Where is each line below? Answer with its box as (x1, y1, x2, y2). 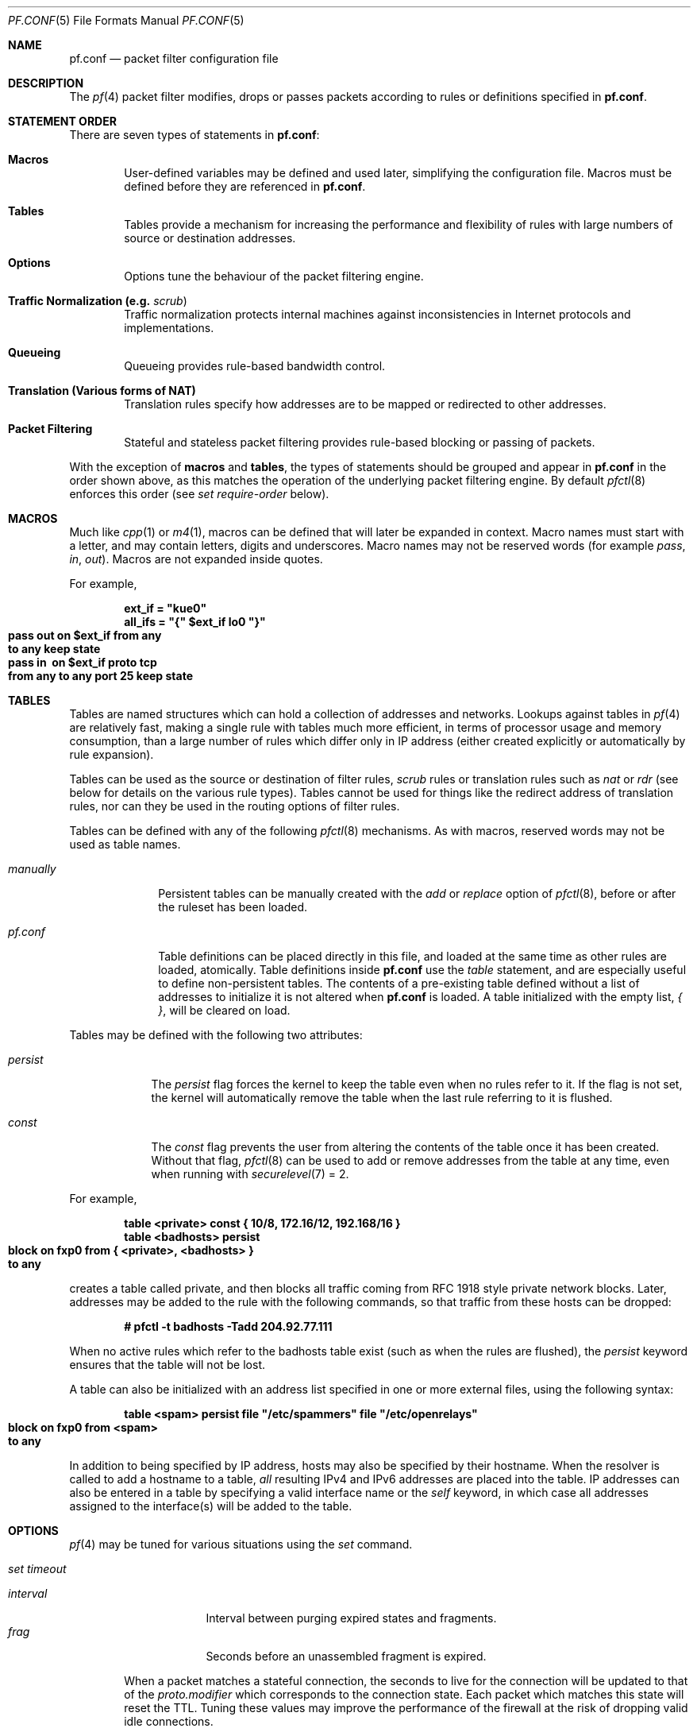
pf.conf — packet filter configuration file (69, 52, 279, 65)
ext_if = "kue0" (124, 601, 207, 615)
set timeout (8, 1562, 67, 1575)
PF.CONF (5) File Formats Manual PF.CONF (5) (8, 14, 245, 27)
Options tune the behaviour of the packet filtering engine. (124, 269, 424, 283)
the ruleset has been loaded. (158, 900, 308, 914)
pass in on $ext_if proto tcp (8, 655, 157, 669)
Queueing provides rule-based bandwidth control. (124, 359, 386, 373)
